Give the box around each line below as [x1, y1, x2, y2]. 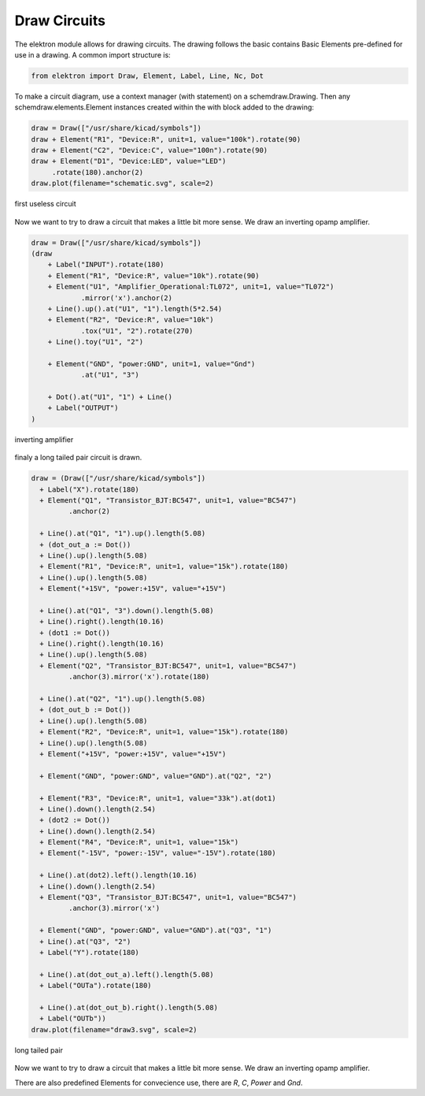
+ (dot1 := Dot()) [39, 628, 110, 637]
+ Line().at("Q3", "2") [39, 937, 131, 946]
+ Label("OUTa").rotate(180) [39, 981, 153, 990]
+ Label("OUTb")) [39, 1014, 106, 1024]
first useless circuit [14, 199, 76, 209]
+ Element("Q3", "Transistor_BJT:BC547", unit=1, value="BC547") [39, 893, 297, 902]
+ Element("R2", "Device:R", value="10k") [47, 315, 214, 325]
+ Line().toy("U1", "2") [47, 337, 144, 347]
